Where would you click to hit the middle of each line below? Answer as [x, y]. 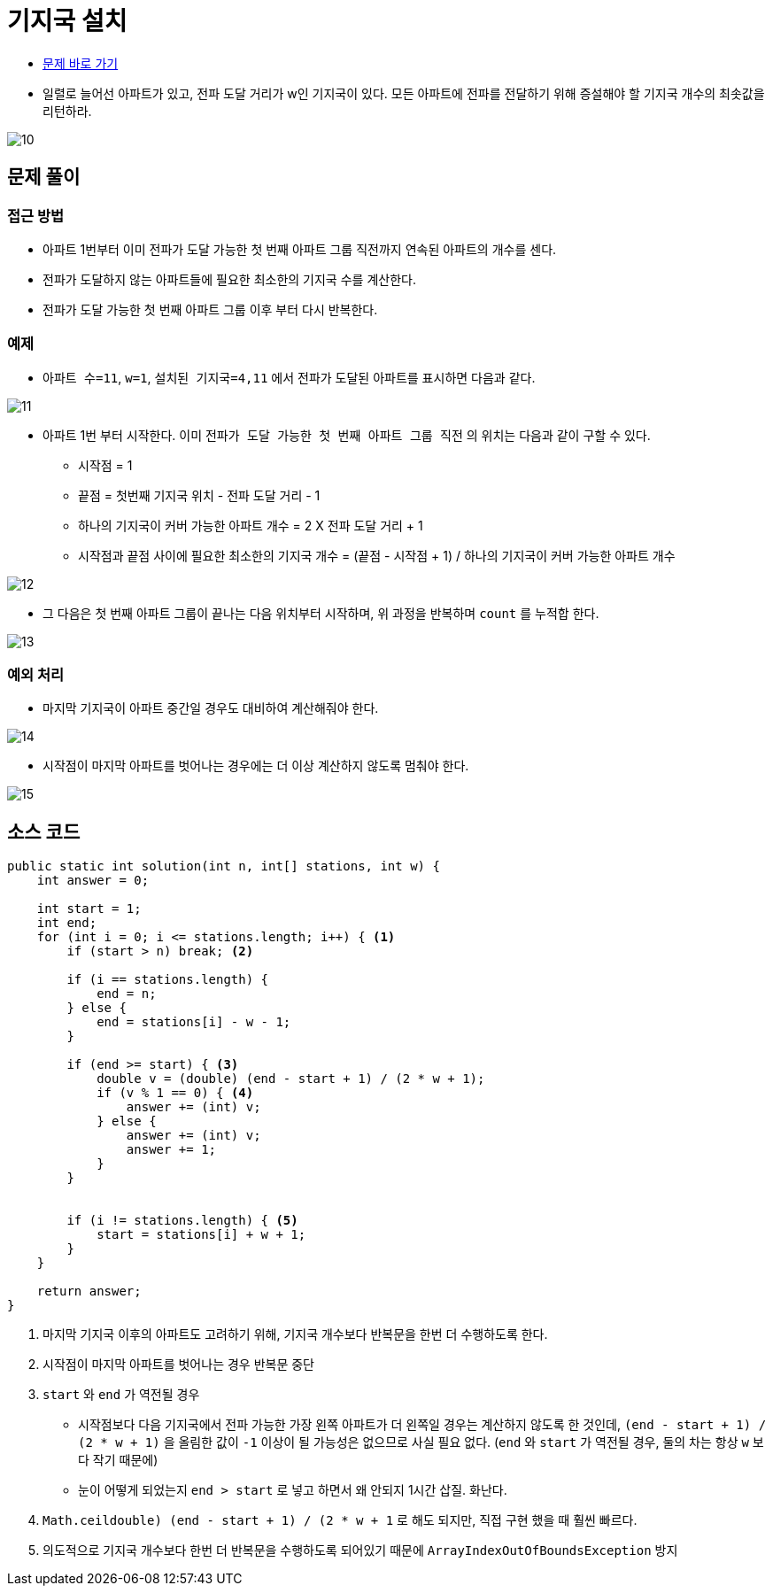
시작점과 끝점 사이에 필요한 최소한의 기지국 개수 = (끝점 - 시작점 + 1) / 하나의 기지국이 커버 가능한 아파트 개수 [377, 555]
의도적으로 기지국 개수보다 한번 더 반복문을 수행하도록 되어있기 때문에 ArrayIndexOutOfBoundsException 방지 [360, 1550]
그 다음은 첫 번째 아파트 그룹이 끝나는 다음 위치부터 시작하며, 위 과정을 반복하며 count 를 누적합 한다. [321, 613]
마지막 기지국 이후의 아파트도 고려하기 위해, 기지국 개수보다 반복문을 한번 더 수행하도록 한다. [295, 1334]
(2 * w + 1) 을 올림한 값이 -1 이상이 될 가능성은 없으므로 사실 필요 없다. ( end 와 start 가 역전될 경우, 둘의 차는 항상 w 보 [421, 1442]
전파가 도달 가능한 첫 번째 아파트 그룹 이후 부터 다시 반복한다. [210, 309]
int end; [67, 923]
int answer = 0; [93, 881]
